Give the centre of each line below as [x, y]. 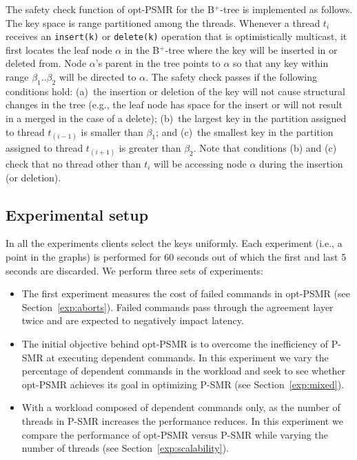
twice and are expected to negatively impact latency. [133, 320]
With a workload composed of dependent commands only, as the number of [181, 407]
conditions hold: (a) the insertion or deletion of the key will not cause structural [175, 91]
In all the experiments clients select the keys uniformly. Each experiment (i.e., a [174, 243]
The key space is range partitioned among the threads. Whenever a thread [163, 22]
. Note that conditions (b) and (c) [265, 147]
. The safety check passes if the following [231, 77]
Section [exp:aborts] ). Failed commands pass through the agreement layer [177, 307]
